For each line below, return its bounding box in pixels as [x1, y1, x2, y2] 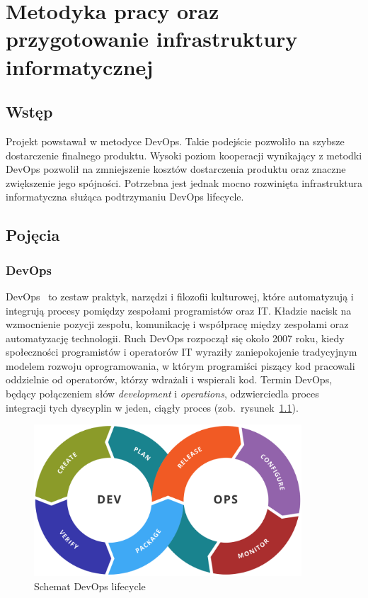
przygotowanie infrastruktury [6, 24, 298, 53]
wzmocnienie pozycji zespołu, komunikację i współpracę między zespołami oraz [6, 317, 349, 332]
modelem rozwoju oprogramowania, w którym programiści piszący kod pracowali [6, 358, 355, 373]
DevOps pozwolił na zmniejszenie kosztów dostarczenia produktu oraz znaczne [6, 162, 346, 176]
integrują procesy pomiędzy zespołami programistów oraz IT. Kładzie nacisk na [6, 303, 352, 317]
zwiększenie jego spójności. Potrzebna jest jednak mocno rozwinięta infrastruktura [6, 175, 363, 190]
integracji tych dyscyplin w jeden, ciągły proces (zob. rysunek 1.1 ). [6, 400, 299, 414]
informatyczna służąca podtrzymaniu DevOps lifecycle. [6, 189, 244, 204]
